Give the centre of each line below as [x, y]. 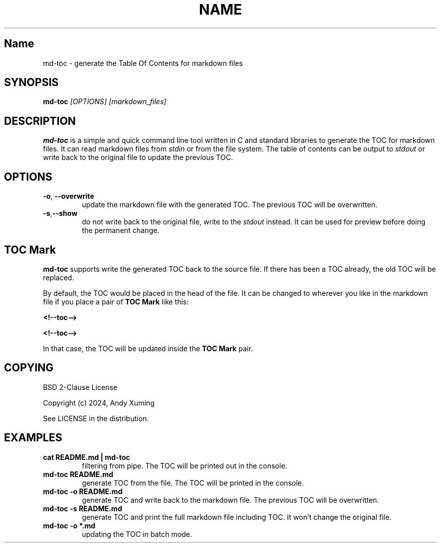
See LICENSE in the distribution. [96, 418]
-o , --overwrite [69, 196]
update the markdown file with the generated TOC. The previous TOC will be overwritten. [230, 205]
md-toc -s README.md [83, 508]
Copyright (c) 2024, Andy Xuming [99, 403]
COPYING [29, 368]
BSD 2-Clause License [80, 387]
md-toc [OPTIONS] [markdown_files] [105, 102]
